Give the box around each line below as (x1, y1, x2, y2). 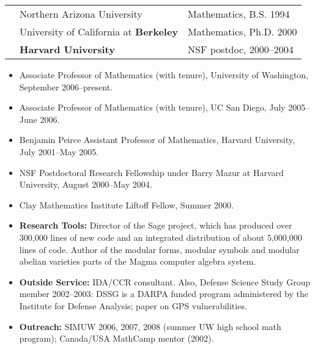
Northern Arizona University (20, 7, 143, 21)
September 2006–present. (19, 80, 113, 93)
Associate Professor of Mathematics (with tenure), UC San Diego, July (19, 101, 286, 114)
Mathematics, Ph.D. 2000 (188, 24, 297, 39)
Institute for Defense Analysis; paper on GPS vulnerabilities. (19, 299, 247, 312)
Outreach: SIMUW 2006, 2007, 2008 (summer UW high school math (19, 320, 281, 332)
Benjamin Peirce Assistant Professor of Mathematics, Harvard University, (19, 133, 295, 146)
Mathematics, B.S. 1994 (188, 7, 290, 21)
